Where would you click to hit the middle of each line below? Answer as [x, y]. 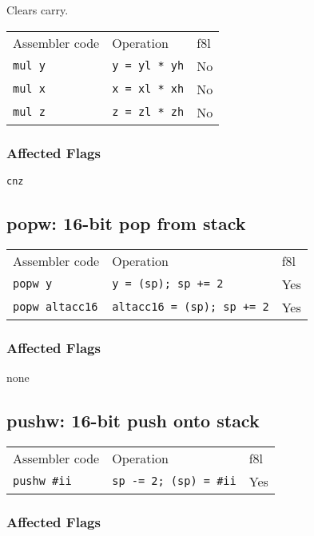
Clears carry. [38, 10]
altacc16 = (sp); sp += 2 [191, 307]
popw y [33, 284]
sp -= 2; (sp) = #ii [174, 481]
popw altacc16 [56, 307]
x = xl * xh [148, 89]
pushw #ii [42, 481]
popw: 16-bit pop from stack [126, 222]
